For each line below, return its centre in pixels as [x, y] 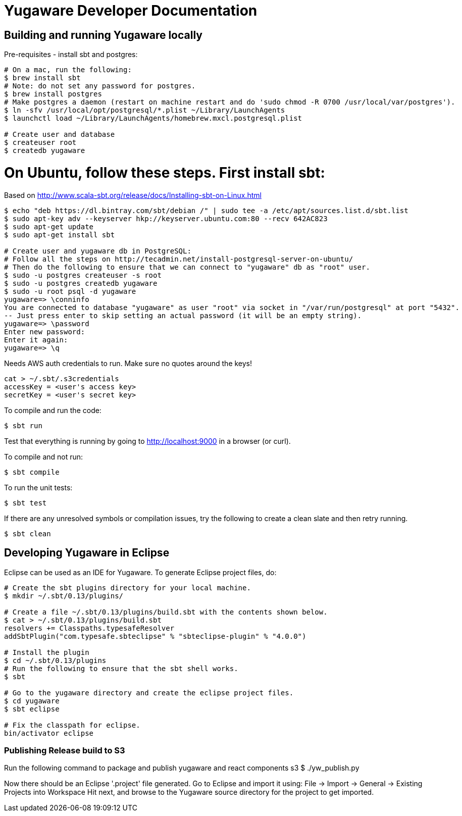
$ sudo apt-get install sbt [60, 235]
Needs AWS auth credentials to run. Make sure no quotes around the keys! [128, 363]
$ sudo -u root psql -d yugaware [70, 291]
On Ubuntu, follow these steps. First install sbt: [165, 172]
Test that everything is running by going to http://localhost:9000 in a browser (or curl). [147, 441]
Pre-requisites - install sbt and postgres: [71, 55]
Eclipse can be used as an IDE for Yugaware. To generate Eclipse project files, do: [140, 572]
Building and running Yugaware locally [103, 35]
